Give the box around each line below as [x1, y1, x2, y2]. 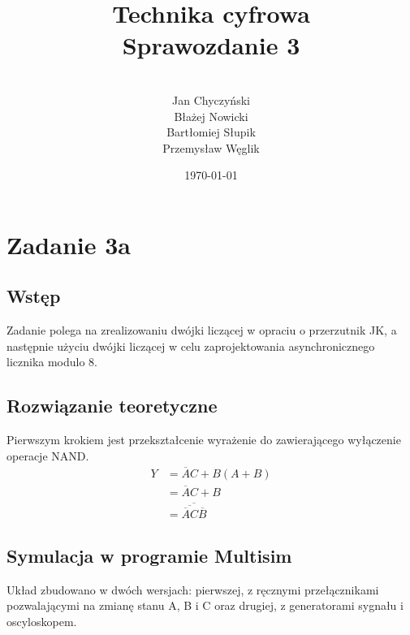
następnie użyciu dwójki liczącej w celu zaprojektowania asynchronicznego [6, 337, 375, 354]
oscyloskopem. [6, 613, 77, 630]
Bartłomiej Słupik [166, 123, 256, 140]
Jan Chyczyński [172, 91, 250, 108]
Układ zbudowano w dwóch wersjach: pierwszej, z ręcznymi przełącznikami [6, 581, 379, 598]
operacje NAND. [6, 447, 89, 464]
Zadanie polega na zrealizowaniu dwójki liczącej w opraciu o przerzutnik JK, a [6, 322, 397, 339]
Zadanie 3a [6, 227, 131, 261]
